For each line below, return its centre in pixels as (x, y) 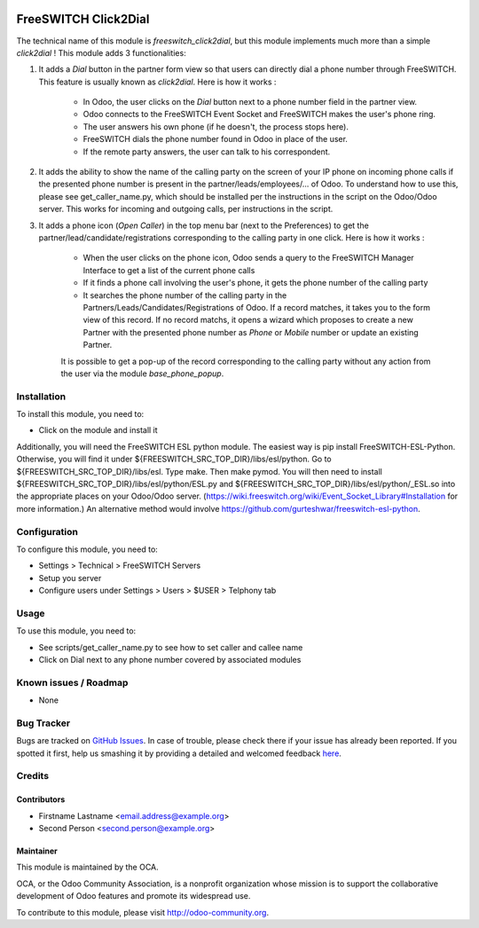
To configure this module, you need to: (87, 549)
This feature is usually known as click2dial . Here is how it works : (157, 82)
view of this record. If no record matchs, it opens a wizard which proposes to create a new (248, 320)
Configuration (47, 531)
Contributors (41, 799)
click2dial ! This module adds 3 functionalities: (101, 52)
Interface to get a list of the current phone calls (169, 270)
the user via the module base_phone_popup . (142, 374)
